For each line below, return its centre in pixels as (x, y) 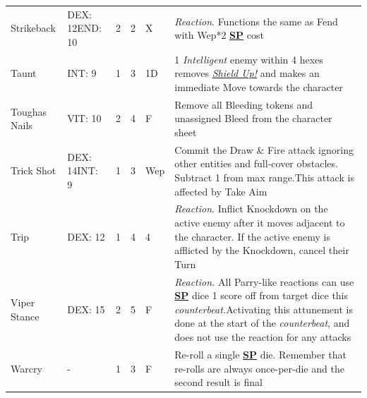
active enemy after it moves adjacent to (260, 223)
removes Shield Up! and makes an (247, 73)
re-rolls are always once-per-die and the (259, 368)
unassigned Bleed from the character (253, 118)
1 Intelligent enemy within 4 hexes (249, 59)
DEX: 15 (86, 309)
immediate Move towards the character (259, 86)
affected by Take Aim (221, 191)
